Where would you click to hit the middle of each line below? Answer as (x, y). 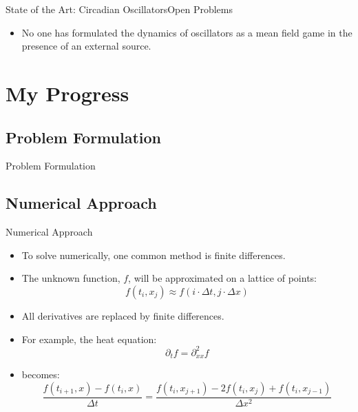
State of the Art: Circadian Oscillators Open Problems (119, 9)
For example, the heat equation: (89, 339)
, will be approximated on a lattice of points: (223, 278)
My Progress (67, 93)
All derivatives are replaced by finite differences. (123, 315)
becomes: (41, 374)
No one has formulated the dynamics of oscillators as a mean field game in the (187, 32)
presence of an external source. (86, 46)
